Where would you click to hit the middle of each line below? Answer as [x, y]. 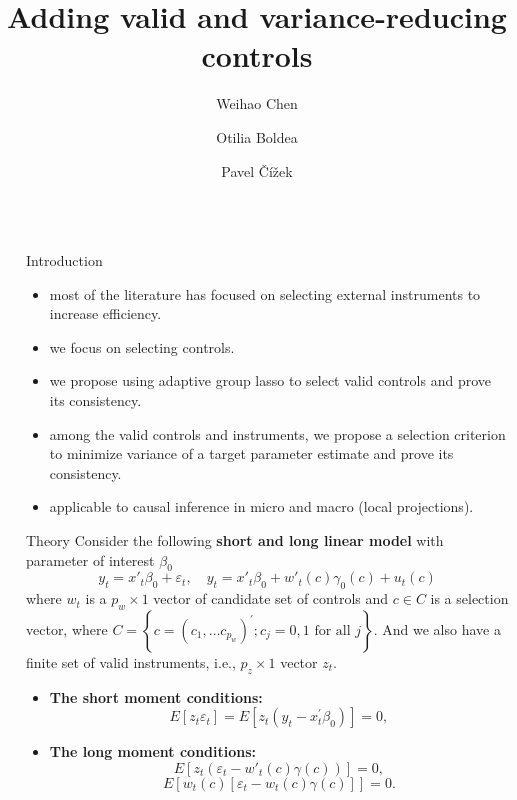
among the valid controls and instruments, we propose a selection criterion [277, 433]
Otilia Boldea [257, 136]
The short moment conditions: [156, 696]
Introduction [64, 260]
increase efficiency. [105, 313]
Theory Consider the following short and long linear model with [235, 540]
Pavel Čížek [257, 170]
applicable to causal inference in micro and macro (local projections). [261, 506]
